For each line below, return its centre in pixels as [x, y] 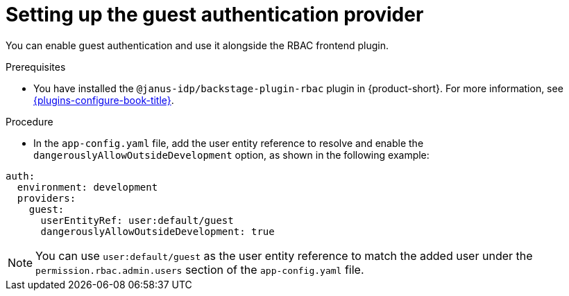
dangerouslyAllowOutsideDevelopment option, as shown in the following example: [231, 155]
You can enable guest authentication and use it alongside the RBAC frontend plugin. [197, 45]
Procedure [29, 121]
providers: [46, 198]
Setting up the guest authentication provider [215, 15]
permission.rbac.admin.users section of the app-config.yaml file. [200, 269]
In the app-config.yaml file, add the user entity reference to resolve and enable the [229, 143]
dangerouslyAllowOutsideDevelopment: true [158, 231]
